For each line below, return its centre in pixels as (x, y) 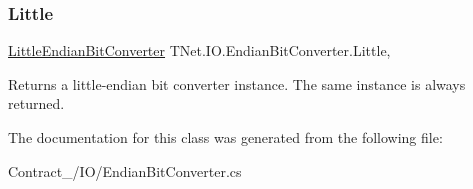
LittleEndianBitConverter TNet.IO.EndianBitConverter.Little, (199, 50)
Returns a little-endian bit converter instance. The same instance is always (237, 83)
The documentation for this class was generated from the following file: (225, 137)
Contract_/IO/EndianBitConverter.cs (125, 170)
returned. (36, 103)
